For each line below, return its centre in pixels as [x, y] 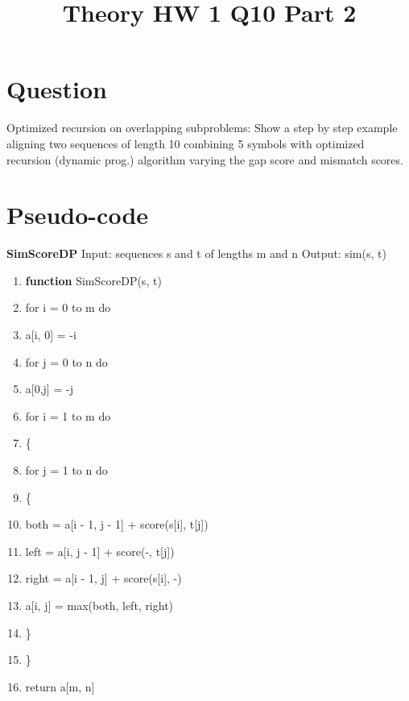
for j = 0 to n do [66, 361]
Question [57, 89]
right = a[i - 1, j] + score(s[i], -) [103, 578]
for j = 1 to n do [66, 469]
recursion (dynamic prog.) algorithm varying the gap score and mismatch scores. [205, 159]
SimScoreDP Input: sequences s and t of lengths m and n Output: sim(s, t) [196, 253]
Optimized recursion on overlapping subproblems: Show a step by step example [202, 128]
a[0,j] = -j [49, 389]
